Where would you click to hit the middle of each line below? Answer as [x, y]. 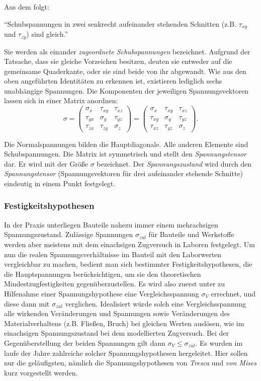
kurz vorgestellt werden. [41, 372]
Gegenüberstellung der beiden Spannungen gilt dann [85, 342]
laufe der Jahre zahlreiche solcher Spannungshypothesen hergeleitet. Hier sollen [126, 353]
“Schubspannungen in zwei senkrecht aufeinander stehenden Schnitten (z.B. [120, 23]
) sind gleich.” [47, 34]
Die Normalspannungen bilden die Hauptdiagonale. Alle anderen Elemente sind [126, 144]
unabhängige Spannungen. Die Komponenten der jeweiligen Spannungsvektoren [126, 90]
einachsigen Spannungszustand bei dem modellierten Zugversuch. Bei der [117, 333]
